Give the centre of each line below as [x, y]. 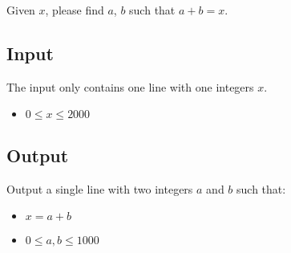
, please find [75, 10]
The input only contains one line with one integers [130, 86]
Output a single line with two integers [100, 188]
